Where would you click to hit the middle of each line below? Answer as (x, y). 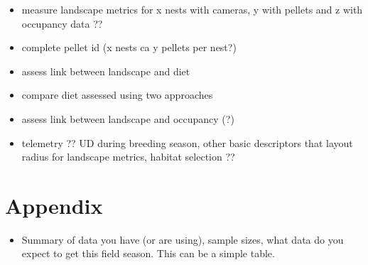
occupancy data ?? (62, 23)
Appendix (54, 205)
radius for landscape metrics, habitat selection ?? (128, 157)
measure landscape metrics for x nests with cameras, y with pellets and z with (192, 9)
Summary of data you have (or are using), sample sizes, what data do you (183, 239)
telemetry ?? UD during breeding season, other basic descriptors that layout (187, 142)
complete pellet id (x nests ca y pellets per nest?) (129, 47)
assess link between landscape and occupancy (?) (128, 118)
